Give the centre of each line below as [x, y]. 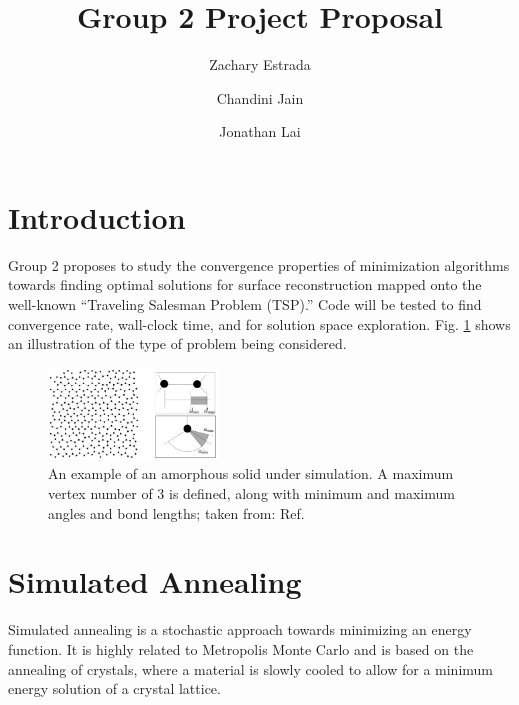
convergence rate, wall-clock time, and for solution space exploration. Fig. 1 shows [259, 323]
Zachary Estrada [260, 64]
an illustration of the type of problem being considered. [177, 343]
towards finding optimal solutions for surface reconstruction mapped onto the [245, 284]
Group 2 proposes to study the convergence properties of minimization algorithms [259, 264]
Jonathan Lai [260, 131]
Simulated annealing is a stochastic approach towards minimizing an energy [240, 629]
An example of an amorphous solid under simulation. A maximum [251, 473]
